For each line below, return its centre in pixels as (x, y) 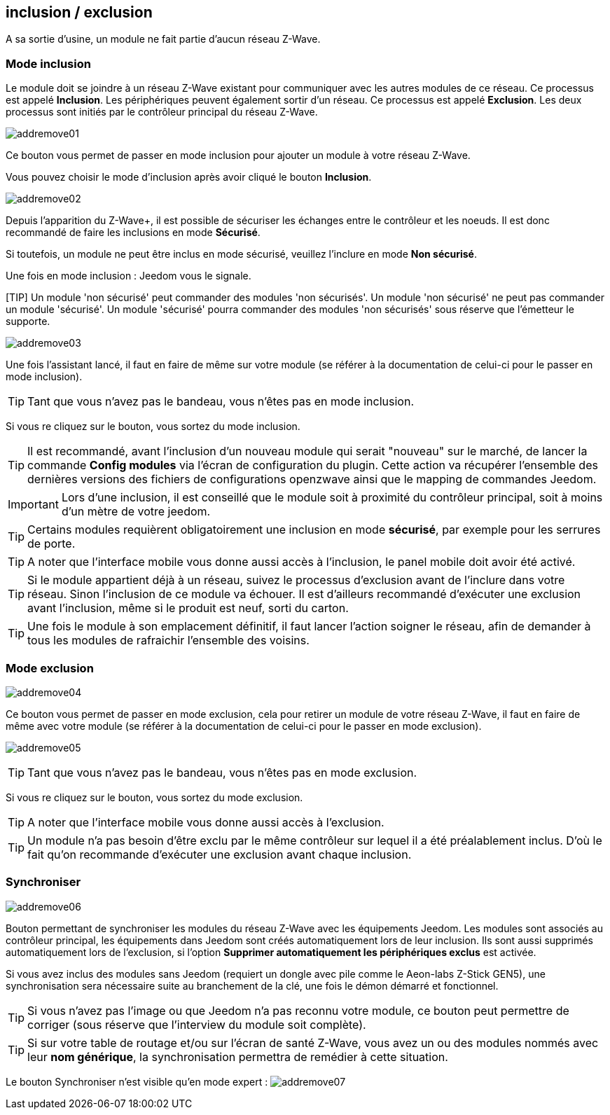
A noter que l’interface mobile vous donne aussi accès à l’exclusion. (206, 822)
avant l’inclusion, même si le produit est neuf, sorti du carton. (188, 608)
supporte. (28, 321)
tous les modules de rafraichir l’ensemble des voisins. (168, 640)
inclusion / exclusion (79, 12)
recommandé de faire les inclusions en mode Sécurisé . (133, 233)
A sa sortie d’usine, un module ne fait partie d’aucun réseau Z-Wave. (163, 39)
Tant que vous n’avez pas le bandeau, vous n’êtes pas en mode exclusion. (222, 772)
